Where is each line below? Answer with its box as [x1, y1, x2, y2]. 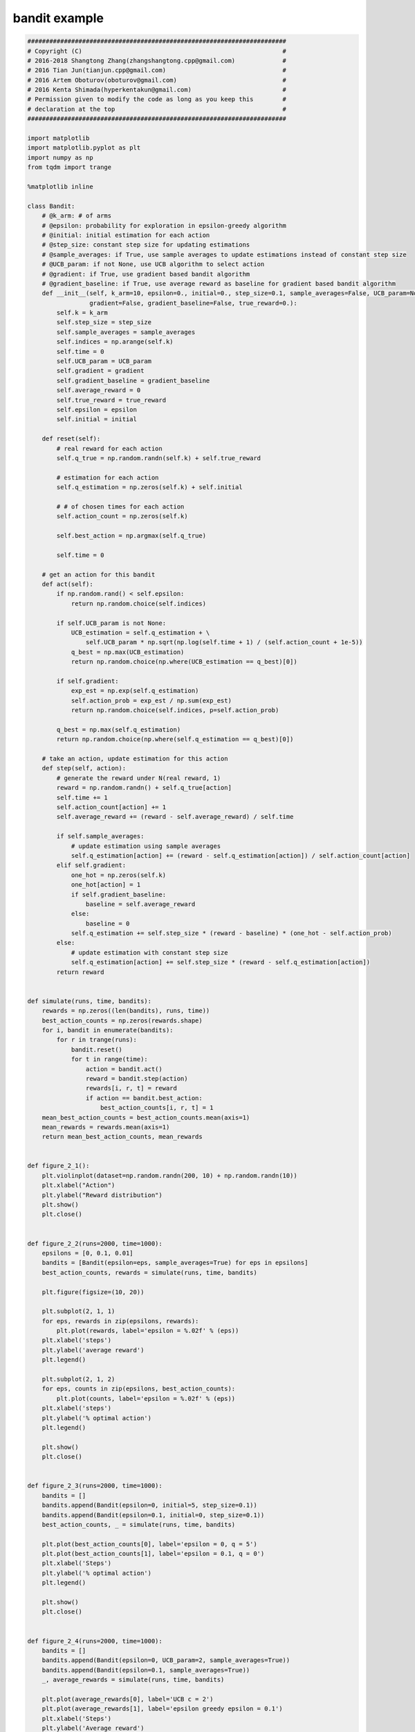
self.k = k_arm [56, 309, 109, 317]
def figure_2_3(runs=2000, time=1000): [27, 1482, 163, 1490]
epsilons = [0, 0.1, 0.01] [41, 1249, 134, 1257]
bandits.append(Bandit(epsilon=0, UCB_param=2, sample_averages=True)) [41, 1656, 290, 1664]
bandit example [12, 10, 104, 26]
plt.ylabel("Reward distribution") [41, 1191, 163, 1199]
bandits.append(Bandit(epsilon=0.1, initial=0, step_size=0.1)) [41, 1511, 265, 1519]
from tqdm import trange [27, 164, 112, 171]
